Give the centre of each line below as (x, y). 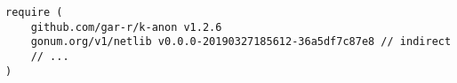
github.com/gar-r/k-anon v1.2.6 (126, 27)
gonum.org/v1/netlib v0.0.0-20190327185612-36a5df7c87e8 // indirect (241, 42)
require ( (34, 12)
